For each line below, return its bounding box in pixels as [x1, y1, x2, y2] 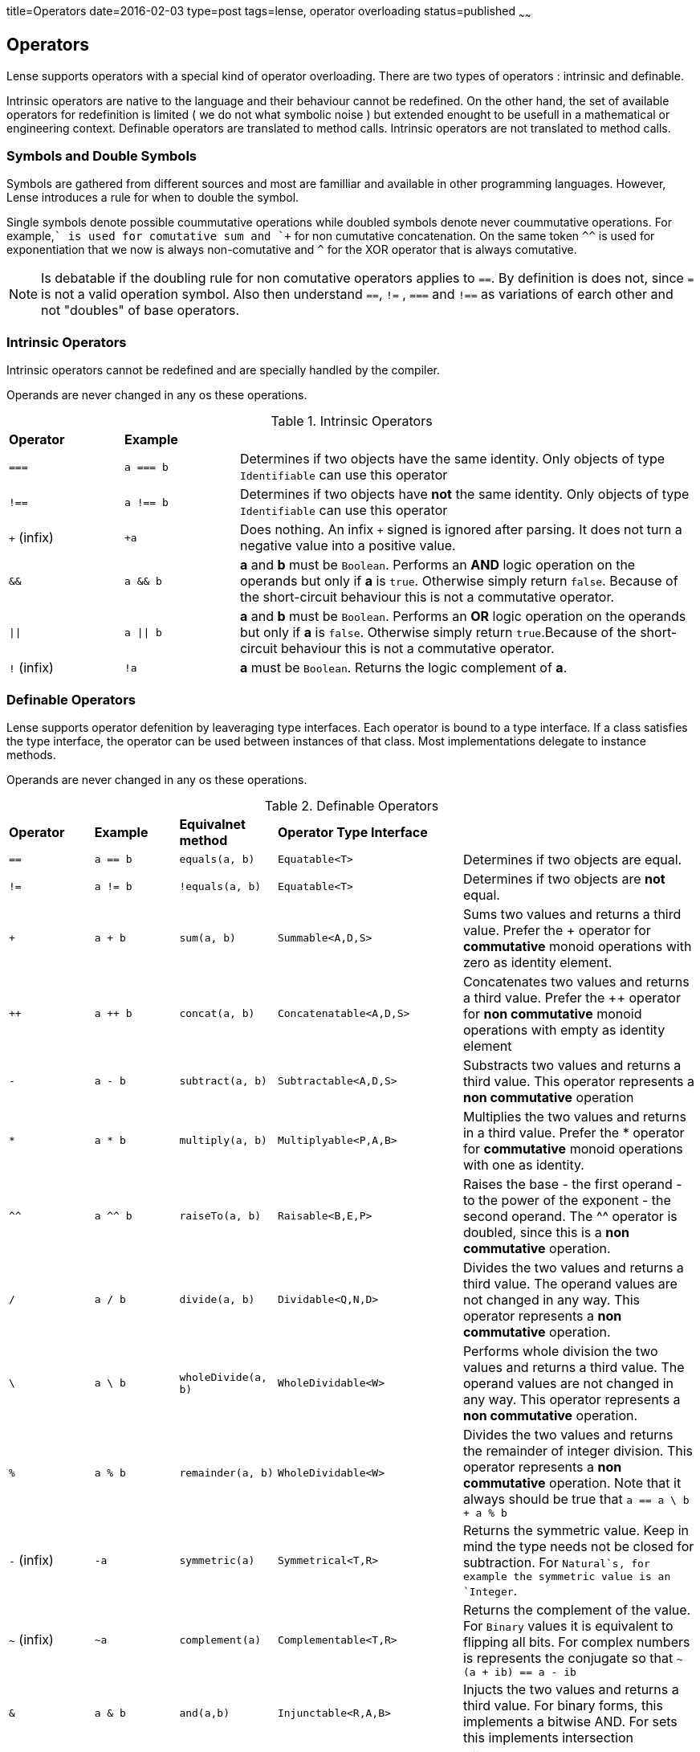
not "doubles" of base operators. [41, 302, 240, 319]
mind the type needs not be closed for [462, 1538, 694, 1554]
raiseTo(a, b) [179, 1210, 262, 1223]
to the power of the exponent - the [462, 1191, 671, 1208]
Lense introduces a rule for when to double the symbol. [6, 190, 299, 205]
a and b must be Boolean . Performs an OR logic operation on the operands [239, 608, 686, 625]
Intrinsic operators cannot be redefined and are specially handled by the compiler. [6, 363, 441, 378]
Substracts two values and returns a [462, 1056, 682, 1073]
